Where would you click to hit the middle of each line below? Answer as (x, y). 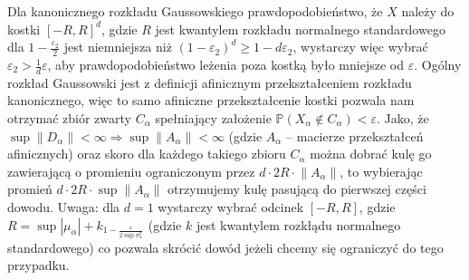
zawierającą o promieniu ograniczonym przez (131, 171)
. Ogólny (438, 65)
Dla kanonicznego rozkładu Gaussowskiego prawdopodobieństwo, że (195, 11)
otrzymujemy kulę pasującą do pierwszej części (297, 189)
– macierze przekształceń (355, 135)
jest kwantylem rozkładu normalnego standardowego (300, 29)
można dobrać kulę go (371, 154)
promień (30, 189)
